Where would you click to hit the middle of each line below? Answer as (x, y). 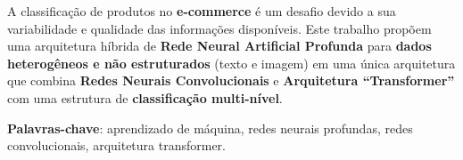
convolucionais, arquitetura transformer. (116, 145)
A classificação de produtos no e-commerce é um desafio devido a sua (202, 11)
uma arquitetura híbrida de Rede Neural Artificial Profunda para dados (219, 46)
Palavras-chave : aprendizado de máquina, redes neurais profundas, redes (210, 128)
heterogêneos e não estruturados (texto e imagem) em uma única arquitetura (231, 63)
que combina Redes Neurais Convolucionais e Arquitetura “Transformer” (231, 80)
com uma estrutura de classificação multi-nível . (145, 97)
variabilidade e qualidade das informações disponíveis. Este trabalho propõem (219, 28)
